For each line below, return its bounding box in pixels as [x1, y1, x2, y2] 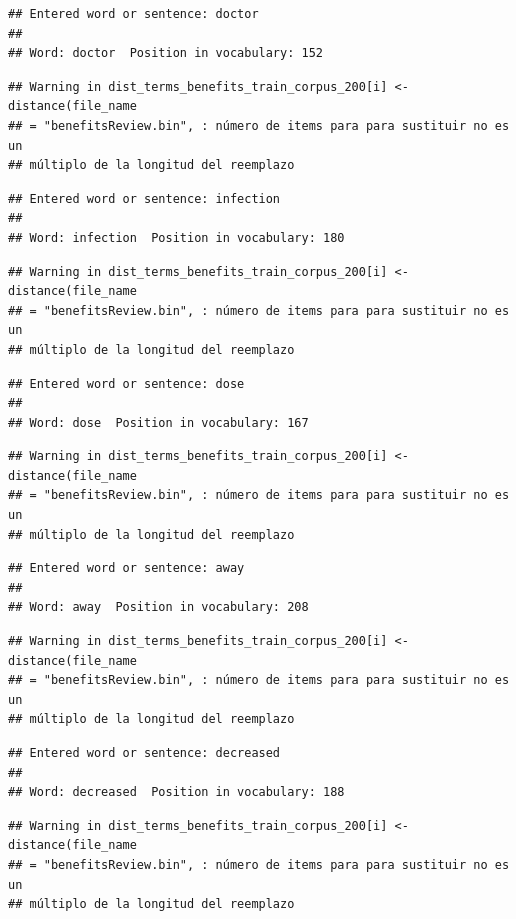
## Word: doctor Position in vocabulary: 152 [8, 46, 323, 61]
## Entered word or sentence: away [8, 561, 245, 576]
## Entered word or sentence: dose [8, 376, 245, 391]
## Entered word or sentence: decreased [8, 746, 281, 760]
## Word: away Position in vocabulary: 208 [8, 600, 309, 615]
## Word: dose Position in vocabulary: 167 [8, 415, 309, 430]
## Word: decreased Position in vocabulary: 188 [8, 785, 345, 800]
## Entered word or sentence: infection [8, 191, 281, 206]
